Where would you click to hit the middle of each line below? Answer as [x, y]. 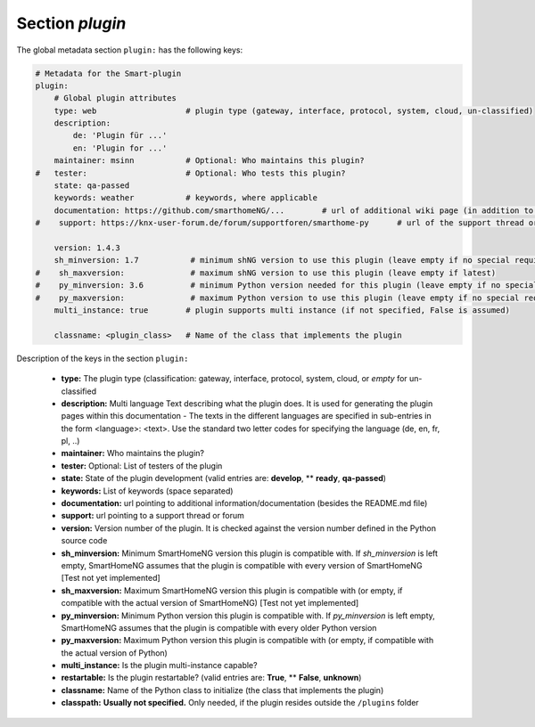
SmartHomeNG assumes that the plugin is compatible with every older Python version [219, 627]
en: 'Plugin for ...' [120, 148]
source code [84, 541]
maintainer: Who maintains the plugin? [133, 453]
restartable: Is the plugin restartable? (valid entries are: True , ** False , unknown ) [211, 678]
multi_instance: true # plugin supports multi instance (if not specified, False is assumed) [282, 310]
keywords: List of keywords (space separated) [147, 491]
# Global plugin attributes [115, 98]
